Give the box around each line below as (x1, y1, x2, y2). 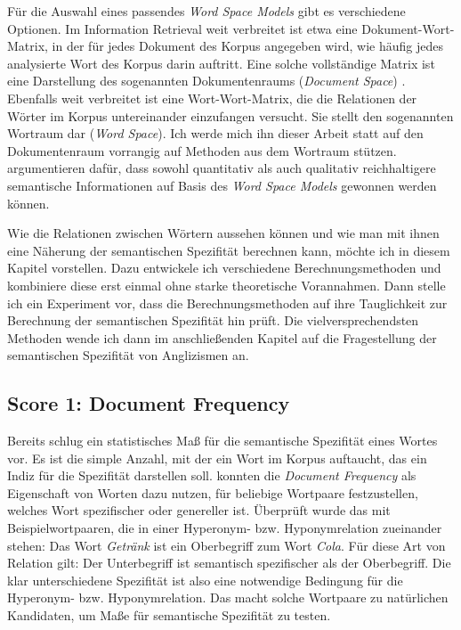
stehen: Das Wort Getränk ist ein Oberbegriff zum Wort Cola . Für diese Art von (7, 536, 446, 554)
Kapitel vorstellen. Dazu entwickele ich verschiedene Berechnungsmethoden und (7, 258, 441, 277)
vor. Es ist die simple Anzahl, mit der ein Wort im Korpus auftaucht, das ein (7, 448, 427, 467)
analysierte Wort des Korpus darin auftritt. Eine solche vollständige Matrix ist (7, 53, 435, 72)
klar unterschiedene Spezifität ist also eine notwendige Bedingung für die (7, 570, 403, 589)
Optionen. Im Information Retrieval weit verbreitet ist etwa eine (7, 19, 358, 37)
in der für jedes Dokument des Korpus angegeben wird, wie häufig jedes (52, 37, 443, 55)
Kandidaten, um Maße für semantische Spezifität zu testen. (7, 606, 331, 625)
